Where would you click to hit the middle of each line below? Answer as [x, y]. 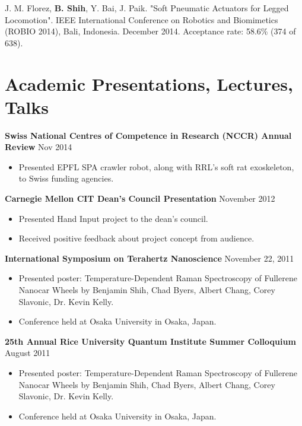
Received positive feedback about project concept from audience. [136, 238]
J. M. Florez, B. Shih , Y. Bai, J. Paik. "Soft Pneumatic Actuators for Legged [147, 8]
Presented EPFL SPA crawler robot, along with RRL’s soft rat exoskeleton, [156, 166]
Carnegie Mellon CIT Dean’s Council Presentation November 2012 [140, 198]
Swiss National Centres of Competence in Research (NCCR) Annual [148, 135]
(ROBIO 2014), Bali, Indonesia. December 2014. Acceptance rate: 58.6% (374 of [150, 31]
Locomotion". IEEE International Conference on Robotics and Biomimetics [142, 19]
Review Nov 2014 [39, 147]
